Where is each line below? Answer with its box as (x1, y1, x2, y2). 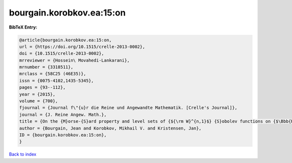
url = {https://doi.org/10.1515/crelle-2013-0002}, (19, 44, 146, 49)
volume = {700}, (19, 98, 58, 104)
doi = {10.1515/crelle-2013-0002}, (19, 51, 104, 56)
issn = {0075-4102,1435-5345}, (19, 78, 94, 83)
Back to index (9, 151, 36, 157)
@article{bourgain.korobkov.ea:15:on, (19, 37, 112, 43)
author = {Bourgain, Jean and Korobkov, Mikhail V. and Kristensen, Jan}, (19, 125, 202, 131)
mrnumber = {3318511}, (19, 65, 73, 70)
